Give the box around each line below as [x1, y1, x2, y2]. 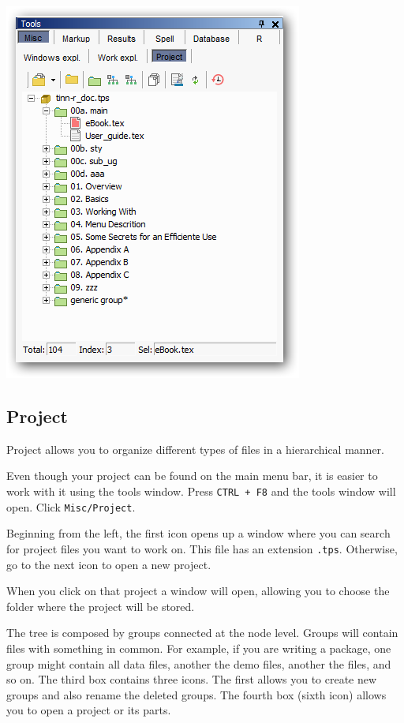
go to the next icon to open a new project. [6, 556, 211, 572]
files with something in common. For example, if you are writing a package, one [6, 639, 391, 656]
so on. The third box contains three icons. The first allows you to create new [6, 671, 377, 687]
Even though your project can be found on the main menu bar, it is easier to [6, 467, 378, 484]
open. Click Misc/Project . [6, 498, 136, 515]
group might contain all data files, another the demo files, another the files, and [6, 655, 391, 672]
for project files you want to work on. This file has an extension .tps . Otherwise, [6, 540, 398, 556]
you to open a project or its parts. [6, 702, 171, 718]
